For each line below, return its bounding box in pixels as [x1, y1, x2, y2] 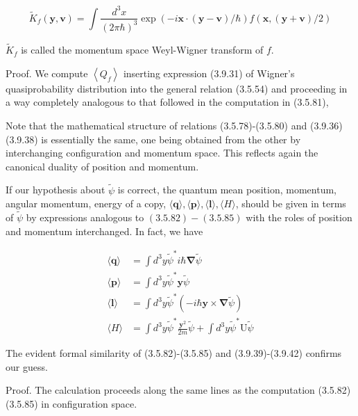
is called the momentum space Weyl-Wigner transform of [21, 42, 264, 57]
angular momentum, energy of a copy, [6, 196, 167, 211]
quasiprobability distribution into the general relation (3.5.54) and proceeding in [6, 81, 348, 95]
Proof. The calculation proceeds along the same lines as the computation [6, 383, 315, 397]
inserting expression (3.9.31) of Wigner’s [123, 65, 295, 80]
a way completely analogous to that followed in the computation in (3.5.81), [6, 95, 329, 109]
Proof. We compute [6, 65, 88, 80]
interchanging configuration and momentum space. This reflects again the [6, 145, 318, 160]
